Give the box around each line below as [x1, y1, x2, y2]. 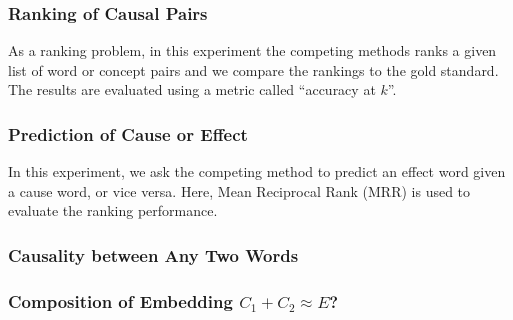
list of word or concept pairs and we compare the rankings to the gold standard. [8, 59, 499, 80]
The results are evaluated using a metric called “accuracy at [8, 79, 376, 100]
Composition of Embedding [8, 288, 233, 313]
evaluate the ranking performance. [8, 200, 218, 221]
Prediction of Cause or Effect [8, 121, 248, 146]
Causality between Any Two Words [8, 242, 299, 267]
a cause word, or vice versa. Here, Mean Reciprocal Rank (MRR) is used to [8, 180, 471, 201]
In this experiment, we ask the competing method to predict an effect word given [8, 161, 506, 182]
